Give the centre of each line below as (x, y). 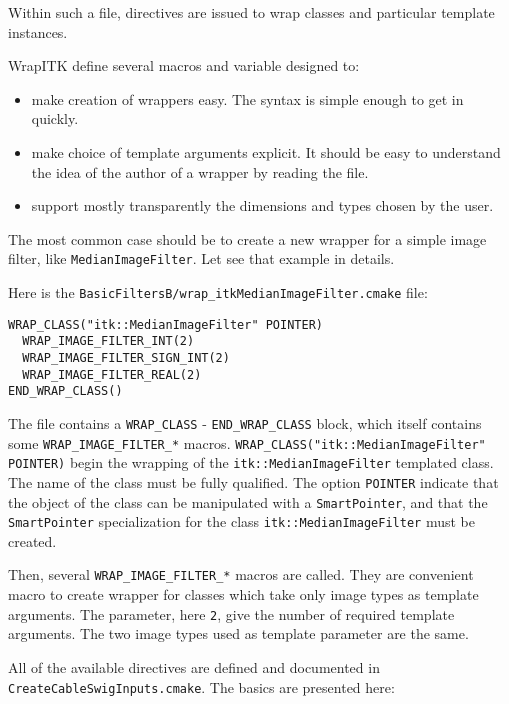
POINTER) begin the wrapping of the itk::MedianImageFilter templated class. (251, 462)
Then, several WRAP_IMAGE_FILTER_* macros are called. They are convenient (241, 574)
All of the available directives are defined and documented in (194, 666)
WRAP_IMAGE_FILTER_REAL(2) (112, 374)
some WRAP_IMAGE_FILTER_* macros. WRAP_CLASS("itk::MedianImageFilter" (247, 442)
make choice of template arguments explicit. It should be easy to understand (266, 151)
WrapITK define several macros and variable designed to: (184, 65)
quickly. (55, 118)
